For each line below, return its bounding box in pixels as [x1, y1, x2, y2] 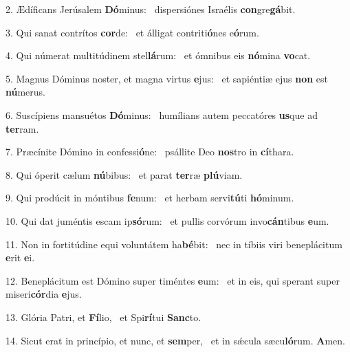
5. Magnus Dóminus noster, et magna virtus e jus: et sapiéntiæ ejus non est [6, 71, 328, 85]
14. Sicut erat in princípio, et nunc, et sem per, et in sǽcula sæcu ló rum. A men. [6, 333, 345, 347]
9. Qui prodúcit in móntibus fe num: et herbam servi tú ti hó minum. [6, 190, 294, 205]
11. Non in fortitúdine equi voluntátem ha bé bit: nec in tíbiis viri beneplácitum [6, 236, 342, 251]
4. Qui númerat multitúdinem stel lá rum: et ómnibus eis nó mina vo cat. [6, 48, 311, 63]
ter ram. [6, 121, 39, 135]
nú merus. [6, 85, 46, 99]
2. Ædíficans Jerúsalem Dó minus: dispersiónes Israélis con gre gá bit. [6, 2, 296, 16]
